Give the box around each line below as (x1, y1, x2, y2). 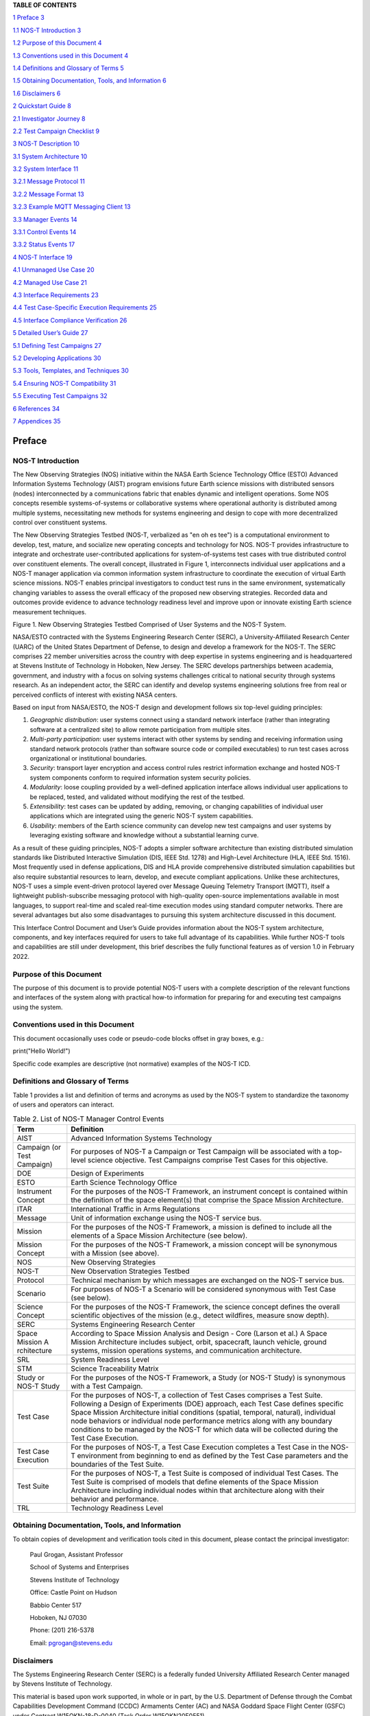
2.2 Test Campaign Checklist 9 (12, 127, 99, 135)
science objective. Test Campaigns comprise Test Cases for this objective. (87, 1155, 328, 1165)
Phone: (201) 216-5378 (29, 1626, 95, 1634)
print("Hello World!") (12, 1047, 71, 1055)
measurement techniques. (12, 607, 87, 616)
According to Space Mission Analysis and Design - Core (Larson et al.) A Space (71, 1328, 328, 1338)
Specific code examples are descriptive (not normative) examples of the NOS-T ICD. (12, 1059, 251, 1067)
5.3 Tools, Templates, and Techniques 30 (12, 367, 129, 375)
